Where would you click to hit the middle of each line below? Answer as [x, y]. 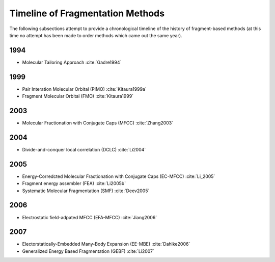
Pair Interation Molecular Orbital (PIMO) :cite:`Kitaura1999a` [85, 89]
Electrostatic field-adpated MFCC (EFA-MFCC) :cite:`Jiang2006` [90, 217]
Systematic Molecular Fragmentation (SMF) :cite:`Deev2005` [86, 191]
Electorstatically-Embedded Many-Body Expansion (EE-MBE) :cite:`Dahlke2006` [106, 244]
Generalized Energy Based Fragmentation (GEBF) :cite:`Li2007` [88, 251]
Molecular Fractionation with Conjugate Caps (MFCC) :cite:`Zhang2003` [98, 123]
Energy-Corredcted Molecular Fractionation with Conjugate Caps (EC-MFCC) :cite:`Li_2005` [119, 176]
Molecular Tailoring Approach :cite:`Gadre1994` [72, 62]
